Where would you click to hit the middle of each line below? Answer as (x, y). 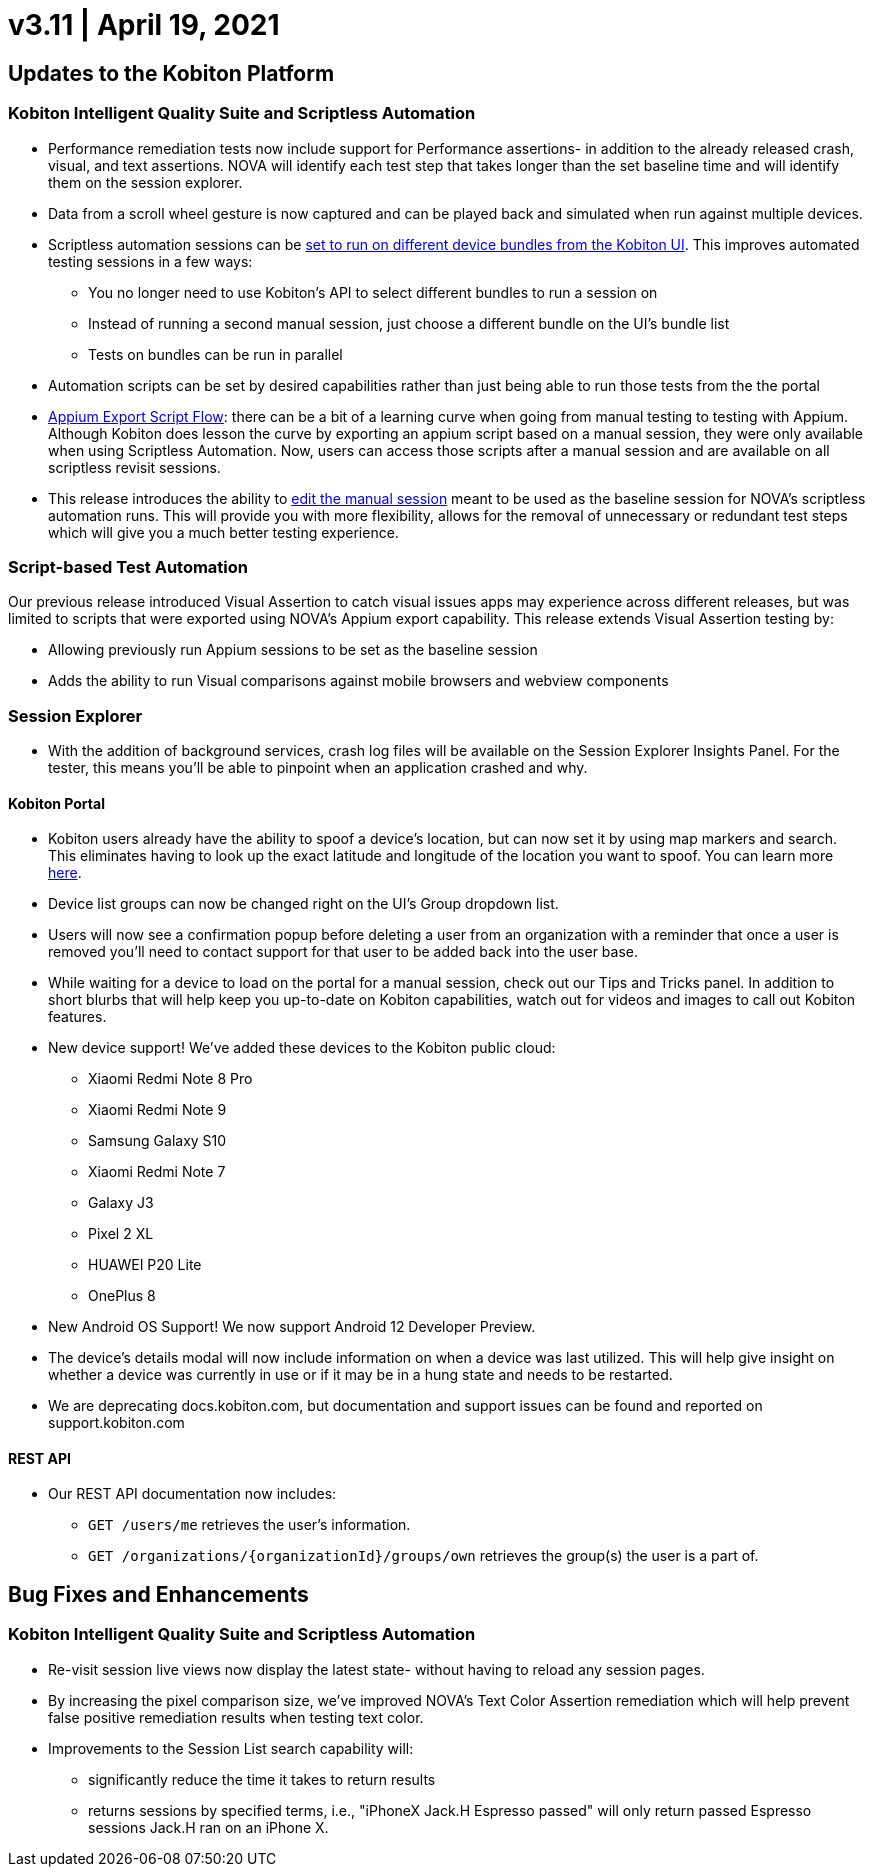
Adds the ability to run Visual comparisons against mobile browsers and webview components (358, 681)
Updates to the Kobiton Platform (171, 73)
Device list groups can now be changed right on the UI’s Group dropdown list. (303, 904)
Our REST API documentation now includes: (192, 1494)
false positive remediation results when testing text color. (236, 1717)
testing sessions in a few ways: (150, 261)
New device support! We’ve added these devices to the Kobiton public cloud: (302, 1048)
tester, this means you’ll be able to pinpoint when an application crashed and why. (318, 768)
